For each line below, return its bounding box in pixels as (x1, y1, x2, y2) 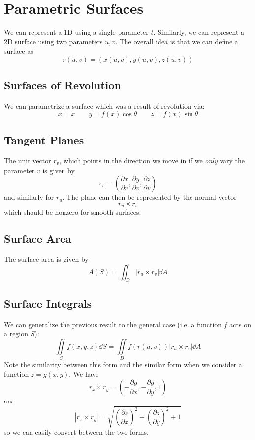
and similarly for (4, 192, 54, 202)
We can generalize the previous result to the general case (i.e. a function (4, 319, 222, 329)
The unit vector (4, 155, 51, 165)
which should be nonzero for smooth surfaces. (4, 207, 141, 217)
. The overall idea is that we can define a (115, 36, 238, 46)
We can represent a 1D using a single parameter (4, 27, 149, 37)
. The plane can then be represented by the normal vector (62, 192, 237, 202)
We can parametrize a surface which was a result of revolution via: (4, 101, 205, 111)
